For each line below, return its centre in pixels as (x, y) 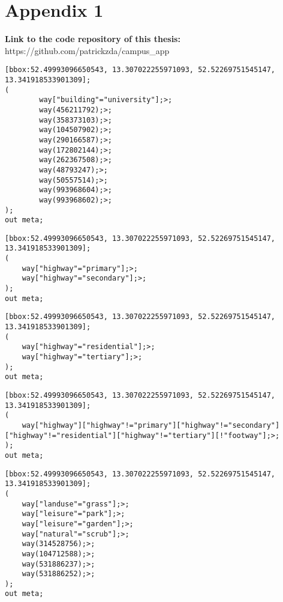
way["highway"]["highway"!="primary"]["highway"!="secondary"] (151, 425)
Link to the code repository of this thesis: (93, 39)
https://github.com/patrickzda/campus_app (87, 50)
